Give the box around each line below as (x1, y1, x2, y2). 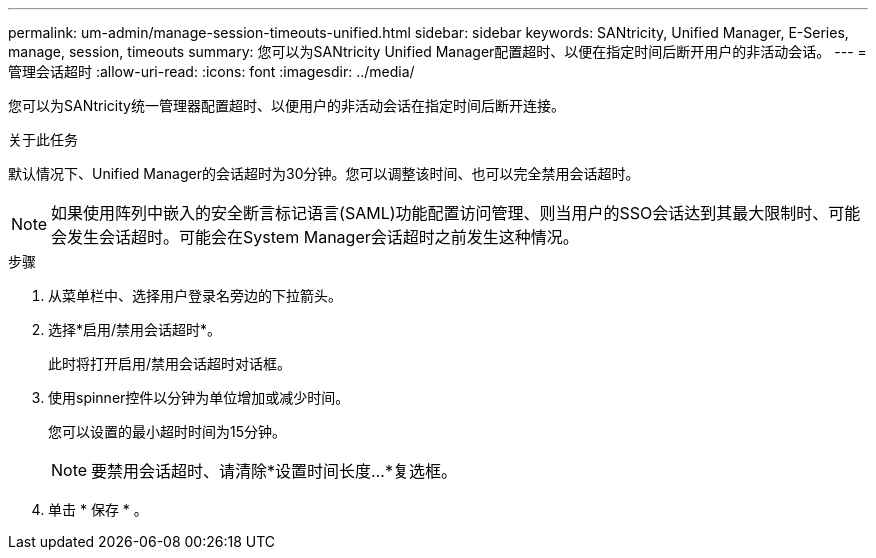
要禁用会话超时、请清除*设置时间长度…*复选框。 (91, 461, 457, 481)
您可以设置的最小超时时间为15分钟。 (48, 423, 286, 440)
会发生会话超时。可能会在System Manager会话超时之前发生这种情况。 (51, 227, 579, 247)
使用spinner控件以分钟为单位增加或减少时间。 (48, 389, 350, 406)
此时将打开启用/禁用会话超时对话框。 (48, 355, 292, 372)
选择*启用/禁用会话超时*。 (48, 321, 222, 338)
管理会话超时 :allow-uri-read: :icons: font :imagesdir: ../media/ (8, 63, 415, 80)
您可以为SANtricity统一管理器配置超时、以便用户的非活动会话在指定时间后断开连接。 (8, 97, 565, 114)
